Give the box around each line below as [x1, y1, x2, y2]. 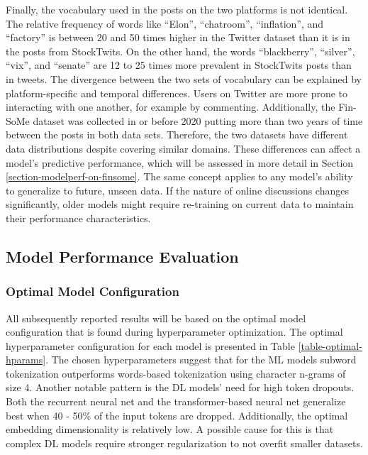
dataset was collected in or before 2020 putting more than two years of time [33, 113, 363, 128]
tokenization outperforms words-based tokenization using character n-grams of [6, 366, 346, 380]
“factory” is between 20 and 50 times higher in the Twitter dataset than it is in [6, 30, 350, 45]
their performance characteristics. [6, 210, 151, 225]
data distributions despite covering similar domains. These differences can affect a [6, 141, 361, 155]
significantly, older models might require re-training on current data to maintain [6, 197, 354, 212]
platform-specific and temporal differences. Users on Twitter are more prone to [6, 85, 348, 100]
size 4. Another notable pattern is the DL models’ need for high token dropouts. [6, 380, 355, 395]
